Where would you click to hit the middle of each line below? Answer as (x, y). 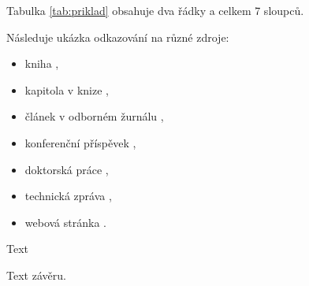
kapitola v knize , (67, 89)
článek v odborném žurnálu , (94, 116)
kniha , (42, 63)
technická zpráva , (68, 196)
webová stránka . (65, 222)
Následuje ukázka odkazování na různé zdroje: (118, 37)
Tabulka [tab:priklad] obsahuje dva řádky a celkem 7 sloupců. (155, 10)
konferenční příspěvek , (80, 142)
